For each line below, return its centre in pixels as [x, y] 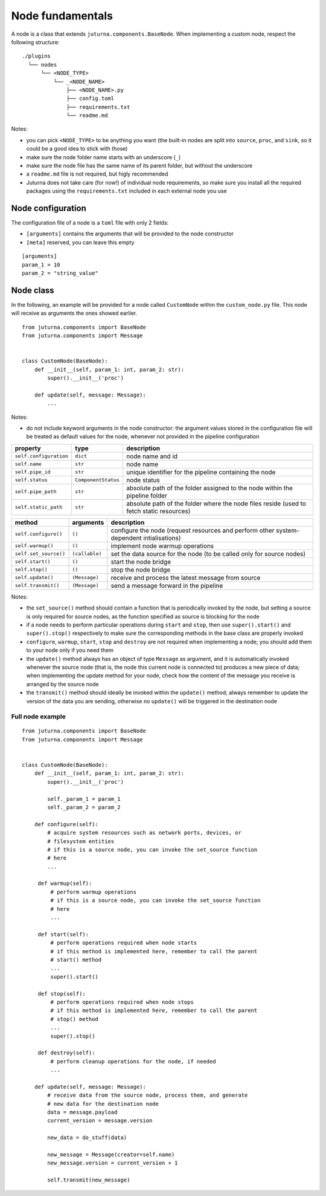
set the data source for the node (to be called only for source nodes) [208, 554]
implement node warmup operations [162, 546]
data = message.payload [82, 1112]
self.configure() [39, 534]
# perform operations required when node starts [124, 943]
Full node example [38, 717]
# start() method [76, 960]
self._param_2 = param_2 [84, 807]
